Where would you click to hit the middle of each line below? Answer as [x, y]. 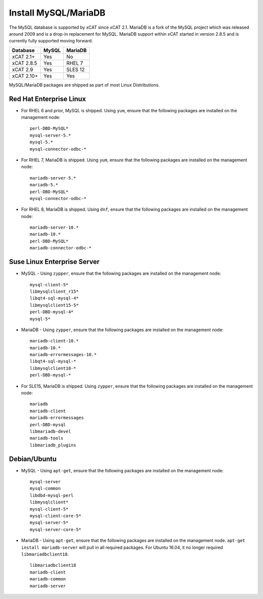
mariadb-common [48, 579]
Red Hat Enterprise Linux [47, 99]
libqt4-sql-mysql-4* [54, 298]
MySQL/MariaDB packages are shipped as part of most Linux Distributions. [85, 85]
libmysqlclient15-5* [54, 305]
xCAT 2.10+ [25, 76]
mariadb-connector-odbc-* [61, 248]
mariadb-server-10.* [54, 228]
